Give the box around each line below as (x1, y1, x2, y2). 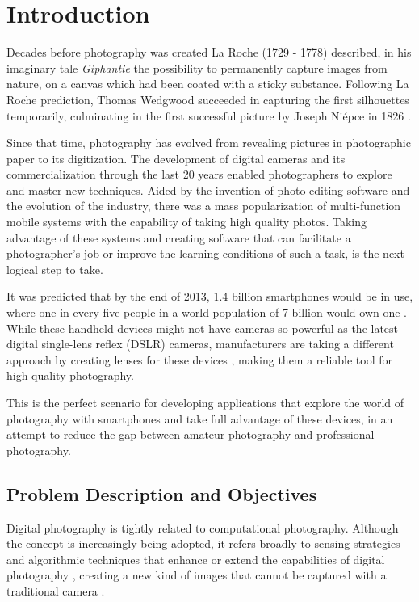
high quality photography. (6, 367, 134, 384)
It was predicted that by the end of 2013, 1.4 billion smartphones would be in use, (6, 288, 413, 305)
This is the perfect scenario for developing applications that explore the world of (6, 394, 404, 410)
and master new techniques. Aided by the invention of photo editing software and (6, 181, 410, 198)
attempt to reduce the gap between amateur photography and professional (6, 426, 375, 443)
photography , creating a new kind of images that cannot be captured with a (6, 566, 387, 583)
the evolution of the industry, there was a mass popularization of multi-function (6, 197, 401, 214)
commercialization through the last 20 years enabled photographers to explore (6, 166, 392, 183)
